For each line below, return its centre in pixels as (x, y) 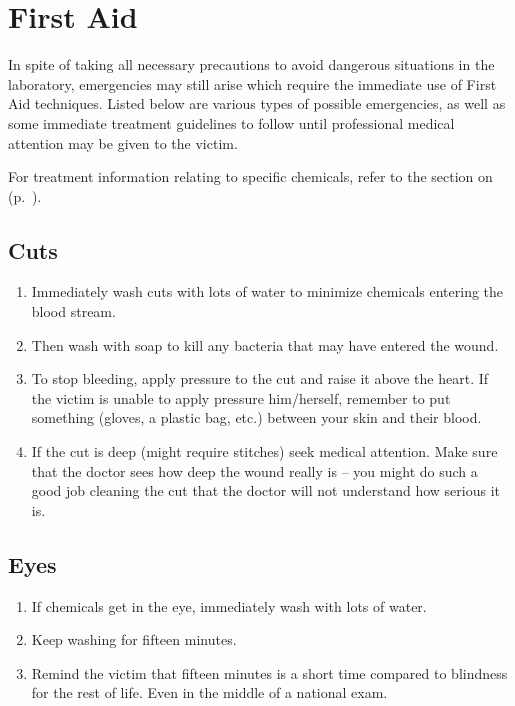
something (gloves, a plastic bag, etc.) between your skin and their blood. (256, 417)
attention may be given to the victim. (123, 142)
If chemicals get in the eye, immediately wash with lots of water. (229, 605)
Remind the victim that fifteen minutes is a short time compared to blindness (269, 672)
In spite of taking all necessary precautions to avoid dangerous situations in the (251, 64)
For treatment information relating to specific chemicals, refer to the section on (250, 176)
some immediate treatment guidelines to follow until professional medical (231, 122)
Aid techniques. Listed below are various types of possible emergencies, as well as (257, 103)
